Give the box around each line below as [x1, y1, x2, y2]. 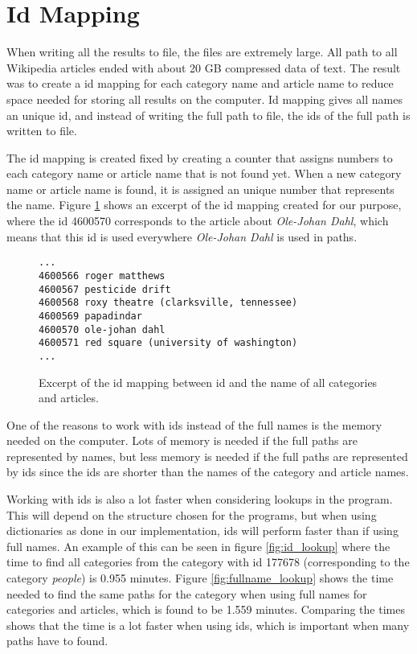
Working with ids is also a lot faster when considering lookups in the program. [6, 491, 393, 508]
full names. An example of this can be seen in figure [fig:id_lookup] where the [6, 537, 390, 554]
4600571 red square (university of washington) [39, 337, 298, 349]
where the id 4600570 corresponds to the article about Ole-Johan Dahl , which [6, 212, 389, 229]
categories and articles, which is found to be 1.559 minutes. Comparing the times [6, 601, 405, 618]
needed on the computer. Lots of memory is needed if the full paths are [6, 432, 358, 449]
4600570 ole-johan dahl [39, 323, 166, 335]
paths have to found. [6, 632, 108, 649]
